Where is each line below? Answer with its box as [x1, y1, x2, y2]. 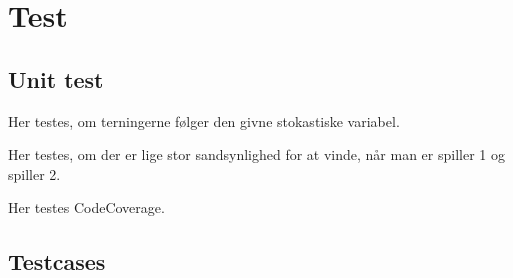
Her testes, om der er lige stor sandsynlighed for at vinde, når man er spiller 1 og [8, 144, 505, 165]
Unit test [8, 63, 104, 94]
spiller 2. [8, 163, 61, 184]
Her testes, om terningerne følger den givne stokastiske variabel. [8, 110, 400, 131]
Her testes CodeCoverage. [8, 197, 165, 218]
